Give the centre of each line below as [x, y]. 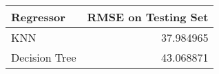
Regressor [38, 17]
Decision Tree [44, 57]
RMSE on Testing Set [148, 17]
